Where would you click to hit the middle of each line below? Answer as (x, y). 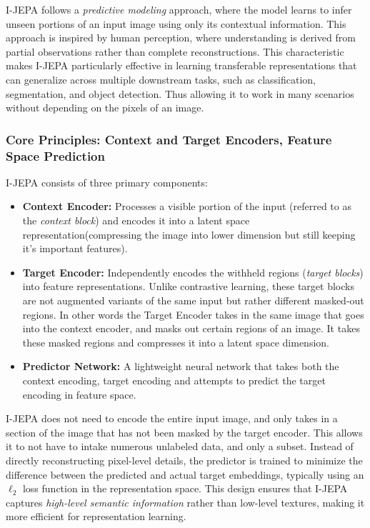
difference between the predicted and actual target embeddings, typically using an (185, 474)
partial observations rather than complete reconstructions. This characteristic (175, 51)
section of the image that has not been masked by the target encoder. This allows (184, 432)
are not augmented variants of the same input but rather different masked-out (193, 300)
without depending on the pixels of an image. (105, 108)
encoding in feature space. (79, 394)
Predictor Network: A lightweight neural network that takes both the (181, 366)
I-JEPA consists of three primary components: (107, 182)
